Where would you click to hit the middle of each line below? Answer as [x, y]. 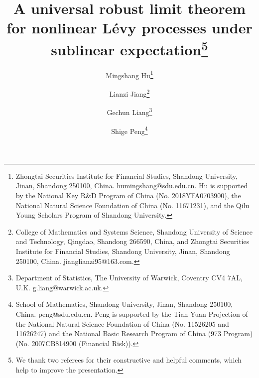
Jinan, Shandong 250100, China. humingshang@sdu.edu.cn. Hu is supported [132, 186]
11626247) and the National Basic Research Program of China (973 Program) [134, 333]
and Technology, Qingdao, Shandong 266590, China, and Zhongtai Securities [132, 241]
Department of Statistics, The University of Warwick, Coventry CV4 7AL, [129, 278]
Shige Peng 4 [129, 130]
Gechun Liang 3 [129, 111]
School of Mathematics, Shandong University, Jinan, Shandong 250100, [124, 304]
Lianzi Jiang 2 [129, 93]
